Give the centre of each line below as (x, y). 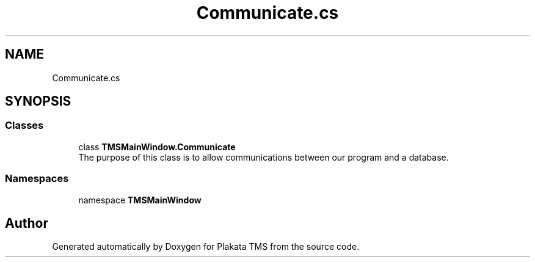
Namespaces (37, 179)
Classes (24, 126)
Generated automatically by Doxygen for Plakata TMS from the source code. (206, 247)
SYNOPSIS (38, 101)
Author (27, 223)
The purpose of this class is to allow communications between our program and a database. (264, 157)
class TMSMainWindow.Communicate (157, 147)
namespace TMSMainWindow (140, 200)
